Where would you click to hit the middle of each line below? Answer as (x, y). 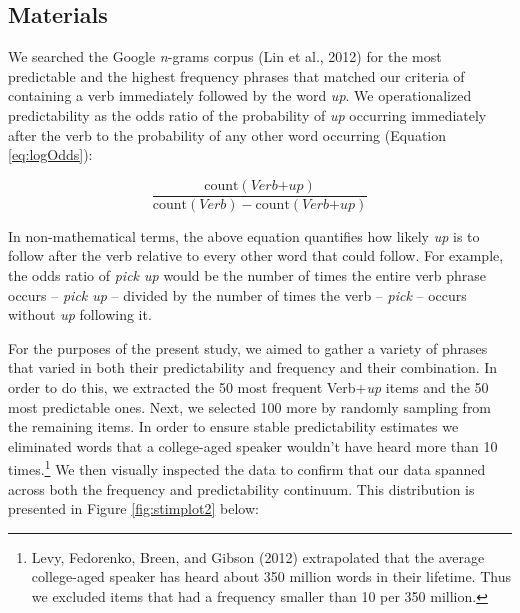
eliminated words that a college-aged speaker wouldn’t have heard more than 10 (253, 445)
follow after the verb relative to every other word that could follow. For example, (256, 255)
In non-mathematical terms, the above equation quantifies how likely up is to (244, 235)
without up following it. (80, 314)
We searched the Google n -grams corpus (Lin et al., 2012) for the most (225, 56)
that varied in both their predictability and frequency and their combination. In (253, 367)
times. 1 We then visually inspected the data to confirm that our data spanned (247, 468)
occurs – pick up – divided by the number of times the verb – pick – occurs (237, 294)
